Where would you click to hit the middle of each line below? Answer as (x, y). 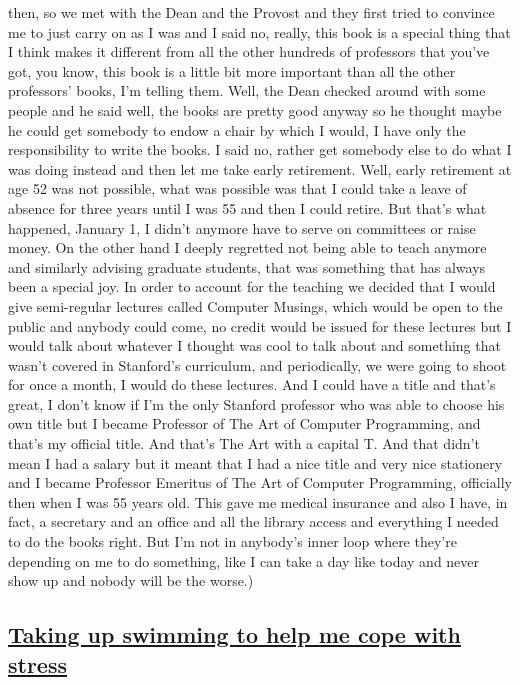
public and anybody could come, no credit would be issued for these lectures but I (260, 325)
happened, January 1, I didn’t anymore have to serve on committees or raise (242, 227)
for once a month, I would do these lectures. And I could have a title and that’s (252, 384)
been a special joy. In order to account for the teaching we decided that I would (252, 286)
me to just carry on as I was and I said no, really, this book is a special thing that (259, 31)
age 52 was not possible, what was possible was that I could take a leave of (237, 188)
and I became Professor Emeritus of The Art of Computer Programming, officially (260, 482)
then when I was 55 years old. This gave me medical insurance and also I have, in (258, 501)
